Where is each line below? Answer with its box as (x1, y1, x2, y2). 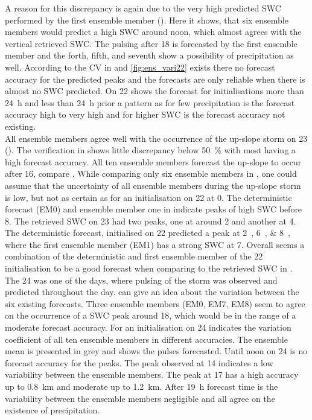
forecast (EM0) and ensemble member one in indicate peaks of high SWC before (5, 203, 302, 215)
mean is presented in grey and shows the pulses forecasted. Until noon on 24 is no (5, 345, 308, 357)
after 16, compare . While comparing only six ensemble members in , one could (5, 167, 297, 180)
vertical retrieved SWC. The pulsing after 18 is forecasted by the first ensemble (5, 37, 298, 49)
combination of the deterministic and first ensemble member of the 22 (5, 250, 263, 262)
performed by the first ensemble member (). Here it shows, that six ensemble (5, 13, 288, 26)
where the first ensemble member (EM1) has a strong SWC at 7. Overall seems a (5, 238, 305, 250)
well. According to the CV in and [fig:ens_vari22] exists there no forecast (5, 60, 275, 73)
